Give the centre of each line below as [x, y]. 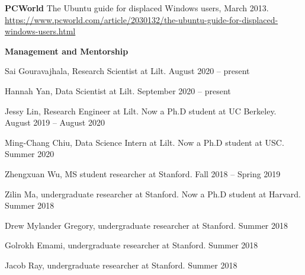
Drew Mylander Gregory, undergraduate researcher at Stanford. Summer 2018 [147, 225]
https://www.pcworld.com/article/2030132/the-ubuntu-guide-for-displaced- [142, 19]
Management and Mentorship [67, 51]
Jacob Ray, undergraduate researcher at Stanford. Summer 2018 [121, 265]
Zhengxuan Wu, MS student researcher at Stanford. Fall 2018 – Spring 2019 [143, 173]
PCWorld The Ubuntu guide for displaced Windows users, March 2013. [137, 8]
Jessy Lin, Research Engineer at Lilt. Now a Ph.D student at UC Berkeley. [141, 111]
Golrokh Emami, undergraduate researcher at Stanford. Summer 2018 [131, 245]
